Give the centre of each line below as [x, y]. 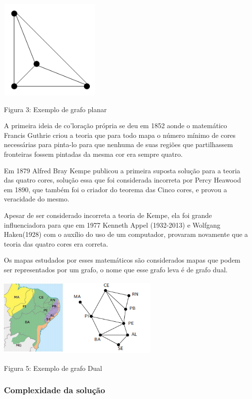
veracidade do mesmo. [37, 199]
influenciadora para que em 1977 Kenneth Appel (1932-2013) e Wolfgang [112, 224]
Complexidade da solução [55, 390]
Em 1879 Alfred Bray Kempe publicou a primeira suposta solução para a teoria [122, 170]
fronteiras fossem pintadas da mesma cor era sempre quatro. [93, 154]
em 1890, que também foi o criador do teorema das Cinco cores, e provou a [116, 189]
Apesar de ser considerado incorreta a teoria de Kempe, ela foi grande [108, 215]
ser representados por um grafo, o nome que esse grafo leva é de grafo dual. [116, 269]
